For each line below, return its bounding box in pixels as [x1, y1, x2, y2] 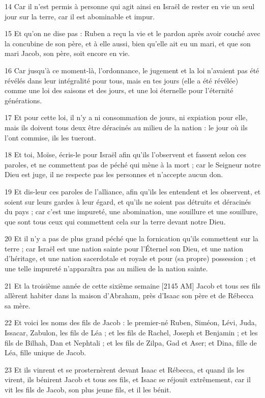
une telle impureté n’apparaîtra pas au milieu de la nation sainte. [5, 263, 208, 274]
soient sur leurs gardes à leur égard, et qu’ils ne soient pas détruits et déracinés [5, 196, 251, 207]
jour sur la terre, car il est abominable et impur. [5, 11, 155, 21]
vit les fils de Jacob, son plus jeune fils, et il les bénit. [5, 384, 171, 394]
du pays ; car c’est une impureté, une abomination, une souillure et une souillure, [5, 206, 258, 217]
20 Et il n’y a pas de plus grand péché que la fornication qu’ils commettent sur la [5, 233, 258, 244]
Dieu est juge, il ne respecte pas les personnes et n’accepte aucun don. [5, 169, 223, 180]
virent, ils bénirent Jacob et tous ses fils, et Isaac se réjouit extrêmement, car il [5, 374, 251, 385]
